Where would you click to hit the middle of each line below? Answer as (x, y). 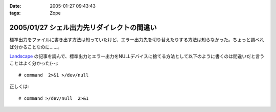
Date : (15, 6)
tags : (15, 13)
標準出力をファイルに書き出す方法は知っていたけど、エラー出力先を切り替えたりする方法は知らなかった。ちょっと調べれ (137, 40)
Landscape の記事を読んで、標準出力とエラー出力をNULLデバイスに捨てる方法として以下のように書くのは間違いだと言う (137, 57)
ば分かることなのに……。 (36, 47)
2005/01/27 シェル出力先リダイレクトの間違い (83, 28)
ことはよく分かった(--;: (34, 63)
